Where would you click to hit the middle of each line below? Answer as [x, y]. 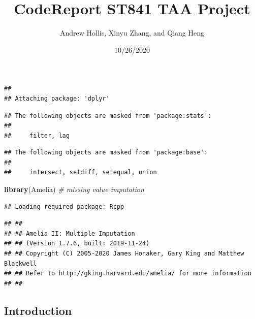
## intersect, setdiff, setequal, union [81, 172]
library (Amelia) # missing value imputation [74, 189]
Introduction [38, 310]
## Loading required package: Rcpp [64, 206]
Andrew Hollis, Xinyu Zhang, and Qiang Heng [132, 33]
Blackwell [21, 263]
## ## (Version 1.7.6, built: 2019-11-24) [77, 244]
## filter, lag [37, 135]
